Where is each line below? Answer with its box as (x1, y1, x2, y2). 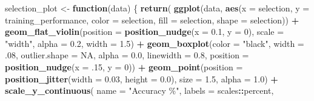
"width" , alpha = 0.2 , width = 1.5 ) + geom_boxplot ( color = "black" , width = (5, 37, 304, 49)
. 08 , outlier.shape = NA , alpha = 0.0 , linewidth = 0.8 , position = (5, 49, 249, 61)
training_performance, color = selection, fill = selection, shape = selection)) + (5, 13, 299, 26)
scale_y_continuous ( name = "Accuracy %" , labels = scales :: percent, (5, 84, 274, 97)
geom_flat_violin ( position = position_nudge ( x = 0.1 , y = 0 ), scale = (5, 25, 284, 38)
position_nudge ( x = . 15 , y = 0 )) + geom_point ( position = (5, 60, 243, 73)
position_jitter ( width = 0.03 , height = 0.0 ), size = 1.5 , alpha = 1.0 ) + (5, 72, 278, 85)
